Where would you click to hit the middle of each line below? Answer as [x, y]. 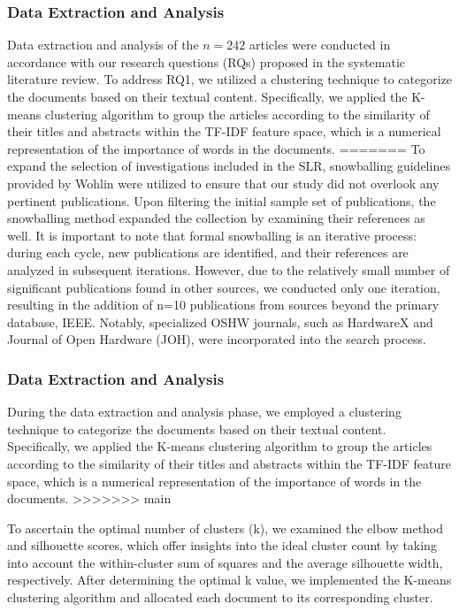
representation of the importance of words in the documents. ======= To [216, 148]
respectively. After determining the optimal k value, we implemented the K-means [229, 580]
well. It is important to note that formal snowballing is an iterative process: [212, 235]
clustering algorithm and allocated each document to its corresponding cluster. [220, 597]
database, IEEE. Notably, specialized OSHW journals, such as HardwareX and [220, 321]
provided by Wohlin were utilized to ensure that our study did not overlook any [223, 183]
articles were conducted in [320, 45]
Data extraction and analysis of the [103, 45]
